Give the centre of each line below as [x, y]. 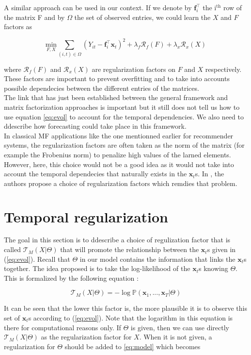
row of [233, 7]
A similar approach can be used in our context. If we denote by [98, 7]
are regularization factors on [134, 69]
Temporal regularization [86, 216]
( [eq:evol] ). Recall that [37, 259]
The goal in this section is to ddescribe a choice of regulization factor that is [117, 240]
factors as [18, 26]
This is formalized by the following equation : [71, 278]
